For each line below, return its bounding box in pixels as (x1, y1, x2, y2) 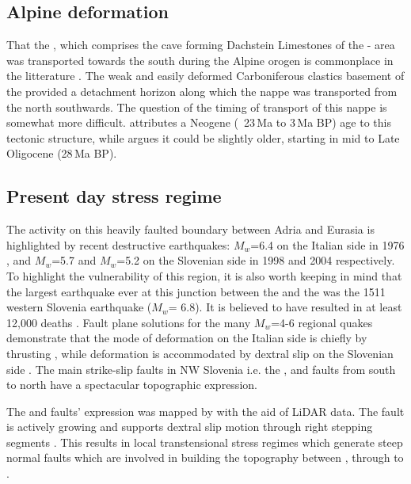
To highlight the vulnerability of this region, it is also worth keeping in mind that (6, 267, 402, 284)
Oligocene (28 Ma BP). (6, 145, 117, 162)
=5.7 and (51, 252, 97, 269)
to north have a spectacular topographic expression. (6, 376, 257, 393)
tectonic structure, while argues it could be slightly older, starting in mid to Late (6, 129, 400, 146)
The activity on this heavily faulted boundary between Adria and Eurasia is (6, 221, 375, 238)
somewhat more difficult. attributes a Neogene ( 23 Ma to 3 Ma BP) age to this (6, 114, 391, 131)
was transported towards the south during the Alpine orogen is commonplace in (6, 51, 394, 68)
